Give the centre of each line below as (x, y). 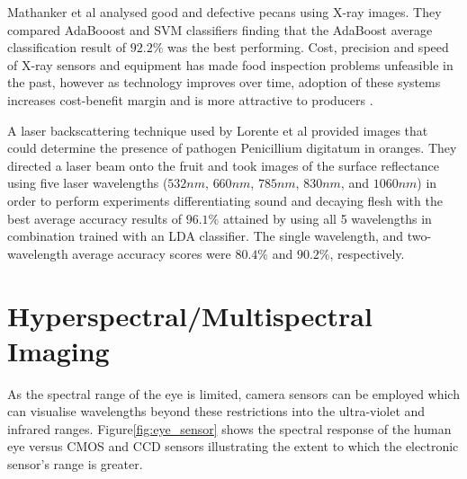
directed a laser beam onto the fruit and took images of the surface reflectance (223, 165)
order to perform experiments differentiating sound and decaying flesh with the (225, 200)
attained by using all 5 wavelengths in (327, 218)
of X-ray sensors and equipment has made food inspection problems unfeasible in (230, 64)
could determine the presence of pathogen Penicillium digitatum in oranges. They (232, 148)
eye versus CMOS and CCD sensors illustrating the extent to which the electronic (233, 446)
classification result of (67, 47)
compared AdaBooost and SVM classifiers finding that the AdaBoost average (220, 29)
